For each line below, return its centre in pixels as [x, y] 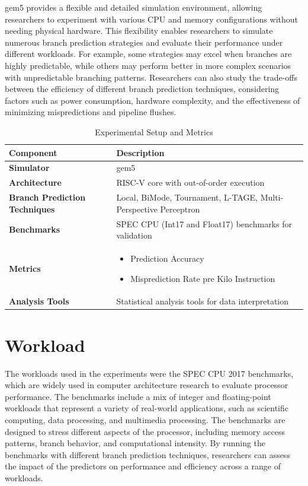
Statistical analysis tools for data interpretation [203, 301]
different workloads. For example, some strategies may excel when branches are [148, 54]
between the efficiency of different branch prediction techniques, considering [142, 89]
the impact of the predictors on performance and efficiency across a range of [143, 466]
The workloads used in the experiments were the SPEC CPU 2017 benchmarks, [149, 373]
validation [134, 235]
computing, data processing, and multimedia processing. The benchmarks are [145, 419]
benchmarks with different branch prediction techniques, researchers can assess [147, 454]
